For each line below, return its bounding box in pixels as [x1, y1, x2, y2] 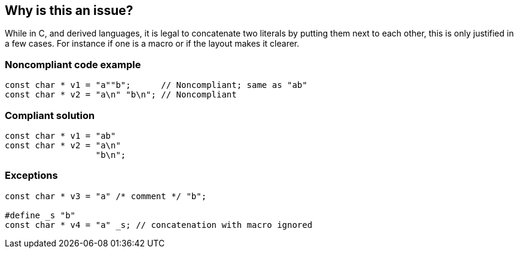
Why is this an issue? [5, 3, 133, 18]
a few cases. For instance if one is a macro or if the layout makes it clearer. [5, 38, 300, 49]
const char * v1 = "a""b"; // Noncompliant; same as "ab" [5, 80, 307, 90]
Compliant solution [5, 109, 95, 121]
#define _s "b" [5, 210, 76, 220]
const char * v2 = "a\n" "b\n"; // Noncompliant [5, 90, 237, 100]
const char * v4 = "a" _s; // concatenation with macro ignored [5, 220, 313, 230]
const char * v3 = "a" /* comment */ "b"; [5, 191, 207, 201]
